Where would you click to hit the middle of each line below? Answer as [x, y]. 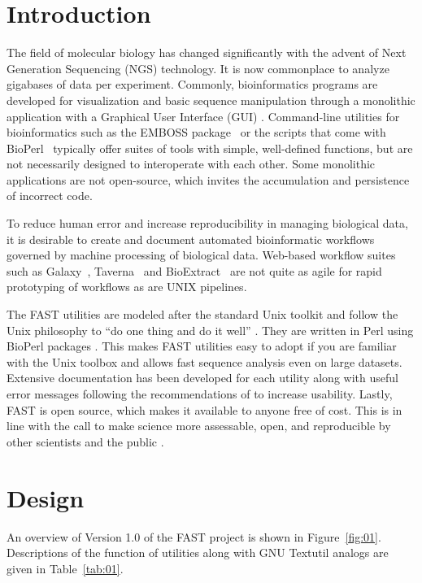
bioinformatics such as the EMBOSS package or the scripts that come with [196, 132]
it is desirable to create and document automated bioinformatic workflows [191, 239]
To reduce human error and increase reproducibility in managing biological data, [207, 223]
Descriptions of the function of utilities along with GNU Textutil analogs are [198, 553]
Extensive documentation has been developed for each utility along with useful [202, 378]
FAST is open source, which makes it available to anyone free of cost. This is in [204, 409]
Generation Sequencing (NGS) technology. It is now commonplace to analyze [198, 68]
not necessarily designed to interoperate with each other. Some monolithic [191, 164]
